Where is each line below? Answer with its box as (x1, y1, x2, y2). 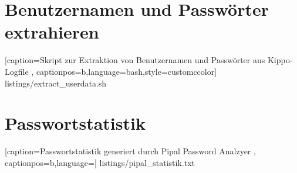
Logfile (5, 65, 29, 77)
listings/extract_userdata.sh (5, 77, 107, 89)
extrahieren (5, 20, 99, 44)
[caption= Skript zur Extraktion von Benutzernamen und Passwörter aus (5, 54, 265, 66)
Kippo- (267, 54, 293, 66)
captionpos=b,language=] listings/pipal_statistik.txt (5, 156, 195, 168)
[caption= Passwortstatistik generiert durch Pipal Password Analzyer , (5, 145, 256, 157)
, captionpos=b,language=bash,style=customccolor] (31, 65, 217, 77)
